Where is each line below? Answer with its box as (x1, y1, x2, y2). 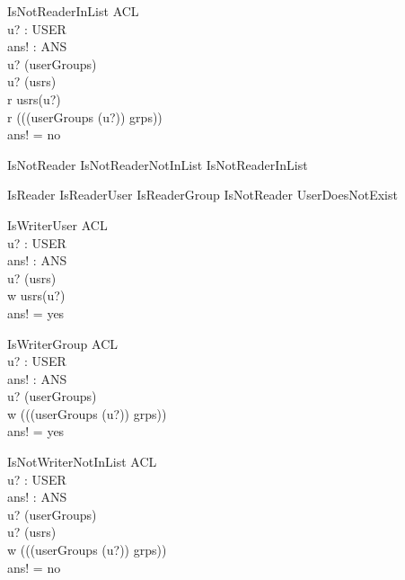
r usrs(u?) (7, 89, 61, 108)
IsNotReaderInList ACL (7, 2, 139, 20)
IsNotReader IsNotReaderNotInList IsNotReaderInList (7, 155, 308, 174)
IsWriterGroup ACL (7, 334, 119, 352)
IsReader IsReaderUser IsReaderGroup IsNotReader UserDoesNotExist (7, 185, 398, 204)
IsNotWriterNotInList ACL (7, 452, 157, 471)
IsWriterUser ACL (7, 215, 108, 234)
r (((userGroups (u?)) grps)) (7, 107, 163, 126)
